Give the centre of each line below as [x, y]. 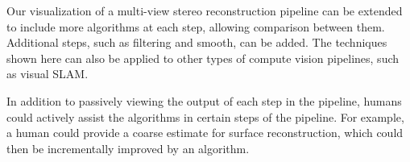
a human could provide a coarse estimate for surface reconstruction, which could [205, 133]
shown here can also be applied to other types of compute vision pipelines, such [203, 58]
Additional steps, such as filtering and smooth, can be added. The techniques [197, 42]
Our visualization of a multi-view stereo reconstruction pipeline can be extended [205, 10]
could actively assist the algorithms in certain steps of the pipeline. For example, [205, 116]
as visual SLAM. [48, 74]
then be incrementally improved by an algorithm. [128, 148]
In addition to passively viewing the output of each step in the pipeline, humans [204, 100]
